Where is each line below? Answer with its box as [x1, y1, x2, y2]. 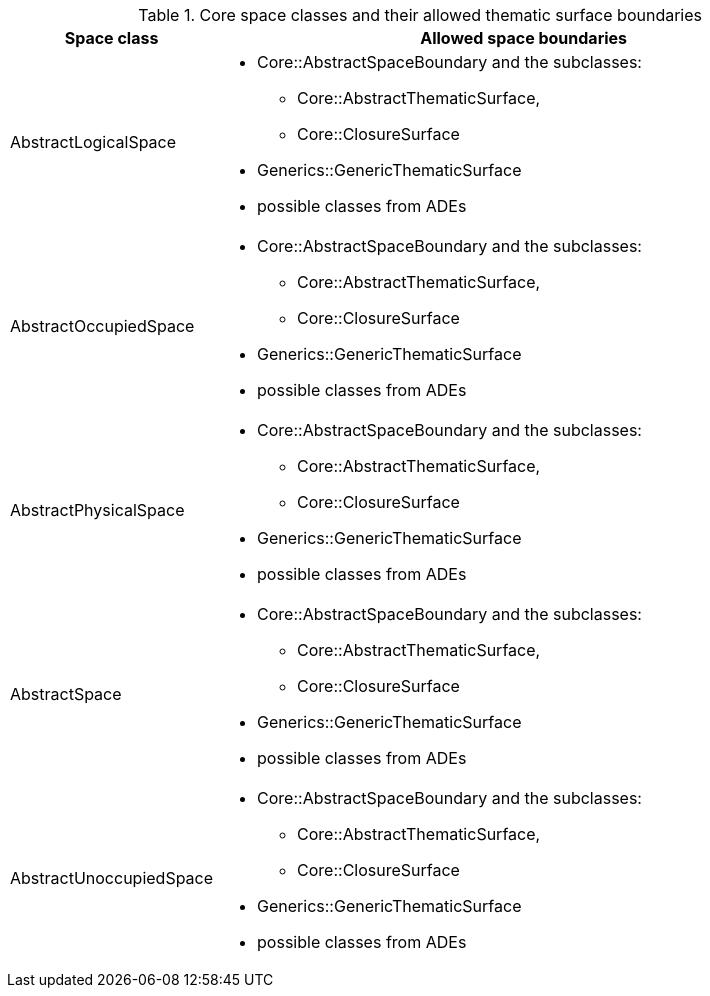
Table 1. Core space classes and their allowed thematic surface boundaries [138, 5, 702, 25]
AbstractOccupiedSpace [10, 316, 195, 336]
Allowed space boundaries [420, 28, 628, 48]
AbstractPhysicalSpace [10, 500, 185, 520]
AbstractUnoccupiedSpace [10, 868, 214, 888]
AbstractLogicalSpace [10, 132, 177, 152]
